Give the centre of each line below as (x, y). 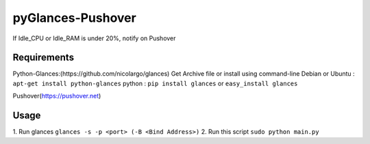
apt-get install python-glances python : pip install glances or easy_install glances (155, 83)
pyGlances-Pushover (74, 18)
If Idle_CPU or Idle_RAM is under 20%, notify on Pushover (94, 38)
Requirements (44, 58)
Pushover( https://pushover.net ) (57, 96)
